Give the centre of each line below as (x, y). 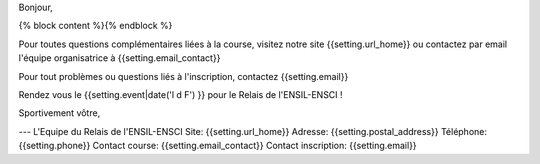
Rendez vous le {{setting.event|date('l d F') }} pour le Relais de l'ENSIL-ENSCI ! (181, 94)
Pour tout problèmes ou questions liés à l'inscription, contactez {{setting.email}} (183, 76)
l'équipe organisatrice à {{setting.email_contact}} (119, 58)
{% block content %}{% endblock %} (95, 26)
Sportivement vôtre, (59, 113)
